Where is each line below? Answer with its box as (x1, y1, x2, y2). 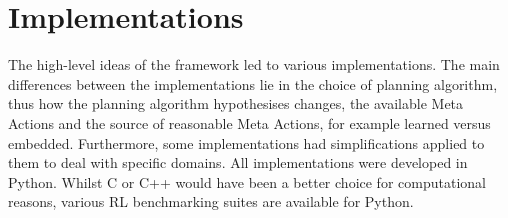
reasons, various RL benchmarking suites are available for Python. (8, 191, 414, 212)
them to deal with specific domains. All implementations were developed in (8, 152, 468, 173)
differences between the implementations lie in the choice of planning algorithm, (8, 73, 498, 94)
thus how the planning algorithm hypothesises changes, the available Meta (8, 93, 464, 114)
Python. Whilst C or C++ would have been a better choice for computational (8, 171, 486, 192)
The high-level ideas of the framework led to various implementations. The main (8, 54, 500, 75)
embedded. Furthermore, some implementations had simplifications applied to (8, 132, 485, 153)
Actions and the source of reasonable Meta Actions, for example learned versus (8, 112, 491, 133)
